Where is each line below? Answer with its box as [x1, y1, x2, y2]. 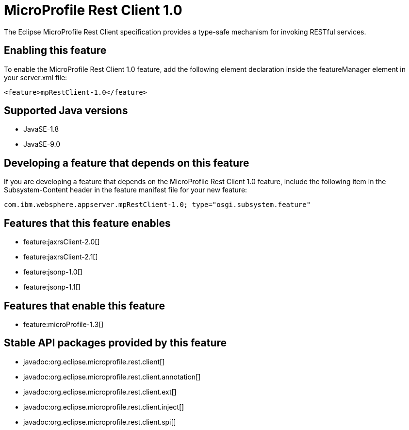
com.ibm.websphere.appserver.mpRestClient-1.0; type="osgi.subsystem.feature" [4, 201, 311, 209]
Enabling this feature [4, 44, 107, 57]
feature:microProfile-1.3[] [23, 320, 104, 328]
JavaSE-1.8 [23, 125, 59, 134]
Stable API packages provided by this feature [4, 337, 227, 349]
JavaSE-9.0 [23, 140, 60, 149]
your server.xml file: [4, 73, 67, 82]
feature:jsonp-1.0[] [23, 268, 82, 276]
